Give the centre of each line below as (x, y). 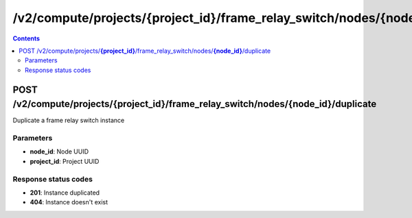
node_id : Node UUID (59, 152)
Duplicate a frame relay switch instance (69, 121)
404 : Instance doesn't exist (69, 202)
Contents (26, 38)
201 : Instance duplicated (65, 193)
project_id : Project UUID (65, 161)
